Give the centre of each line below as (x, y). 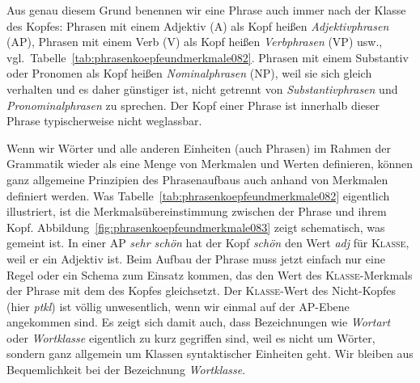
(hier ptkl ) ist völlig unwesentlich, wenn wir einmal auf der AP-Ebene (178, 306)
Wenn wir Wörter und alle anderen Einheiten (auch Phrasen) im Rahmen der (199, 147)
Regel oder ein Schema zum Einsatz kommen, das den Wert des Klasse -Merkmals (210, 274)
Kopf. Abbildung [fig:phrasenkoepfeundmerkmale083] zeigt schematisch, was (196, 227)
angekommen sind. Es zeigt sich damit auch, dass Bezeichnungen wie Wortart (199, 322)
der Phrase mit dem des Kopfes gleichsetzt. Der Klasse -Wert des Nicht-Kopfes (202, 290)
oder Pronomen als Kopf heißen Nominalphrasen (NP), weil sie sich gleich (189, 73)
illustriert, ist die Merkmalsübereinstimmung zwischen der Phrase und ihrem (197, 211)
